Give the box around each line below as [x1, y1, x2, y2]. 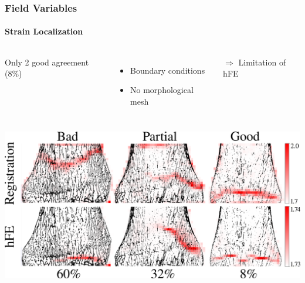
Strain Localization [5, 25, 83, 37]
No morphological [130, 84, 194, 96]
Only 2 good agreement [5, 56, 89, 68]
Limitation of [238, 56, 286, 68]
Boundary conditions [130, 64, 205, 76]
